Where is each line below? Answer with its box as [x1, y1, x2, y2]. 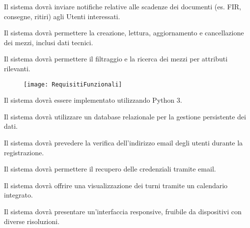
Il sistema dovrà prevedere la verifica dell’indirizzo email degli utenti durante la [4, 138, 243, 147]
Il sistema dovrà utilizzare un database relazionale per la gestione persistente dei [4, 111, 246, 121]
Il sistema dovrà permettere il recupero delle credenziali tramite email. [4, 164, 216, 174]
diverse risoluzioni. [4, 216, 60, 226]
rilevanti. [4, 63, 30, 73]
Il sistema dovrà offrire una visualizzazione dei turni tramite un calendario [4, 180, 228, 190]
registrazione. [4, 147, 44, 157]
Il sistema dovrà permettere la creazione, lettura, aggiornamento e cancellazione [4, 28, 244, 38]
